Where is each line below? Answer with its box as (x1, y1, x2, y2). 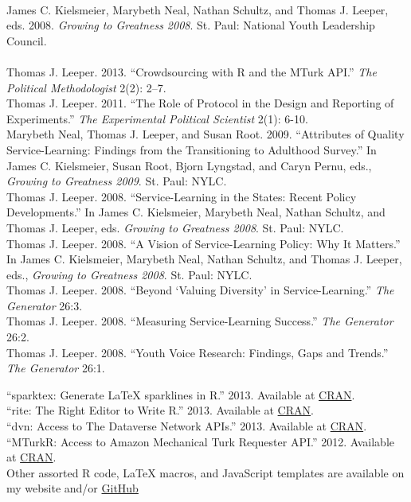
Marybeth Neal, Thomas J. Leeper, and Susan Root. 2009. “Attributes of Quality (6, 126, 405, 142)
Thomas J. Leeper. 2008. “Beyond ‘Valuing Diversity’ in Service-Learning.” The (6, 282, 394, 298)
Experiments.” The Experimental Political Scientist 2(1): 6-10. (6, 110, 308, 126)
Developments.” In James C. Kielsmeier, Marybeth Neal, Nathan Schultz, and (6, 204, 386, 220)
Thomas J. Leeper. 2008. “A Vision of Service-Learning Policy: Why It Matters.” (6, 235, 401, 251)
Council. (6, 32, 47, 49)
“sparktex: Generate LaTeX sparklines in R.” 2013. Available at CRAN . (6, 386, 355, 403)
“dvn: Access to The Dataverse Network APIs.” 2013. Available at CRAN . (6, 418, 367, 434)
